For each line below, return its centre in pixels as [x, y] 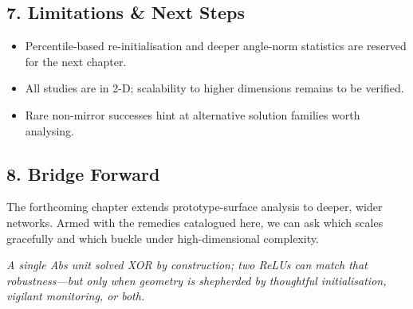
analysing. [49, 130]
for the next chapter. [76, 61]
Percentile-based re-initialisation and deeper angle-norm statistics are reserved [216, 46]
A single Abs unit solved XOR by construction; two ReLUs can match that [187, 265]
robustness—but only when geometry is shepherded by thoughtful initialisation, [197, 280]
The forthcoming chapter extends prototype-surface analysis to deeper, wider [195, 207]
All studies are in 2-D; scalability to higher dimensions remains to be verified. [214, 88]
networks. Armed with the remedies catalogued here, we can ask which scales [195, 222]
